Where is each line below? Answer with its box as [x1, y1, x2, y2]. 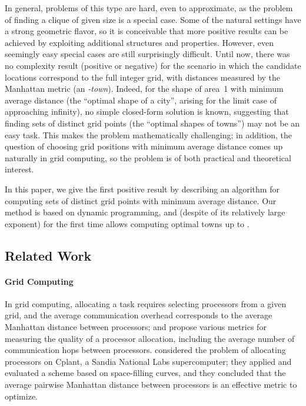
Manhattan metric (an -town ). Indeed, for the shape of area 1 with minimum [5, 82, 284, 95]
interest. [5, 163, 34, 175]
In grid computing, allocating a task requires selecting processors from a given [5, 297, 287, 310]
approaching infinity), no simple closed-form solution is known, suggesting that [5, 105, 289, 118]
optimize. [5, 390, 38, 402]
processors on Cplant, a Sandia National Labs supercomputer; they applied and [5, 355, 292, 367]
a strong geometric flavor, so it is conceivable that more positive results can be [5, 25, 288, 37]
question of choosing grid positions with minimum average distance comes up [5, 140, 283, 152]
